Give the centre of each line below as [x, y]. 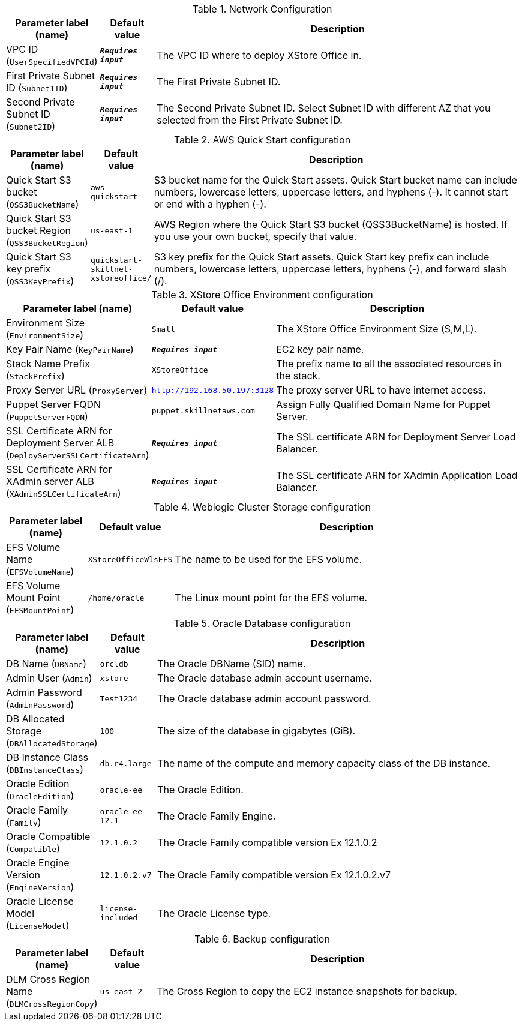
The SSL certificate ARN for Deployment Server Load [396, 437]
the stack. [298, 376]
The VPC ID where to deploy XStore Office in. [259, 55]
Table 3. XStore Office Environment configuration [262, 295]
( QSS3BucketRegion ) [47, 242]
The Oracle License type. [214, 913]
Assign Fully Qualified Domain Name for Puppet [383, 404]
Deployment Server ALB [60, 443]
